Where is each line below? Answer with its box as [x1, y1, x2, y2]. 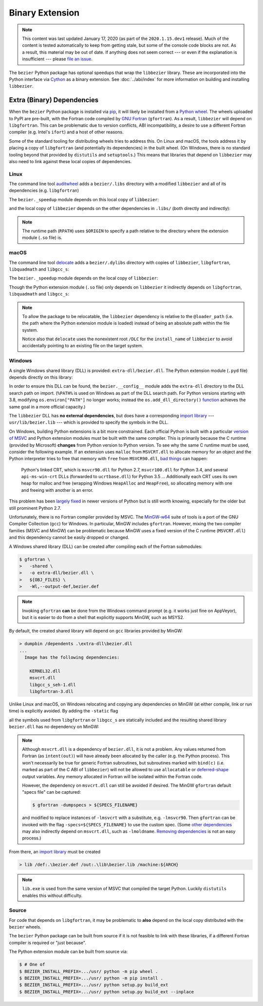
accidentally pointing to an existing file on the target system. [22, 343, 143, 349]
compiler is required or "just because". [9, 940, 86, 946]
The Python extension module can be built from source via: [9, 949, 128, 954]
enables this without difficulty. [22, 893, 83, 898]
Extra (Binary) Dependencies [9, 96, 99, 104]
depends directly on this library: [9, 374, 73, 380]
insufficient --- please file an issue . [22, 56, 93, 62]
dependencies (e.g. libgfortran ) [9, 187, 79, 193]
